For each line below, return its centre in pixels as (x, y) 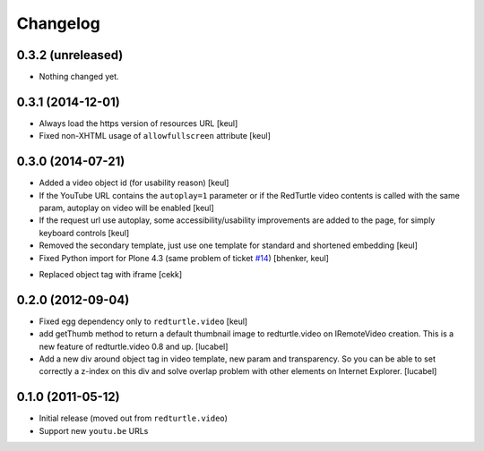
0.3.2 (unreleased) (70, 55)
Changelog (58, 23)
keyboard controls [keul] (84, 233)
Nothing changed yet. (79, 77)
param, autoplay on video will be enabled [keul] (126, 208)
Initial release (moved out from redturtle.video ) (134, 418)
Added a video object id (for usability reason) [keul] (134, 183)
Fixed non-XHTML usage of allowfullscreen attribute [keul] (155, 136)
